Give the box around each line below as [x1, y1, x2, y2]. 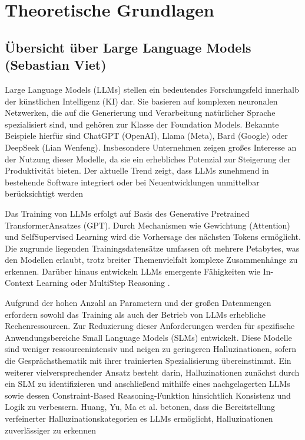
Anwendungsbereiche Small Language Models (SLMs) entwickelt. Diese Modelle [5, 331, 292, 343]
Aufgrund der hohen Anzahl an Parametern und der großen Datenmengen [5, 296, 271, 309]
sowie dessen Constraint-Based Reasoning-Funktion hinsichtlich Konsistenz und [5, 389, 291, 401]
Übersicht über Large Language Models [5, 38, 251, 56]
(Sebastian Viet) [5, 56, 107, 74]
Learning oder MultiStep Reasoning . [36, 276, 170, 289]
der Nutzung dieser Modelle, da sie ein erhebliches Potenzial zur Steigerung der [5, 152, 291, 165]
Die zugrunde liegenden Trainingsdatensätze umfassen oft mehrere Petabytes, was [5, 242, 300, 254]
